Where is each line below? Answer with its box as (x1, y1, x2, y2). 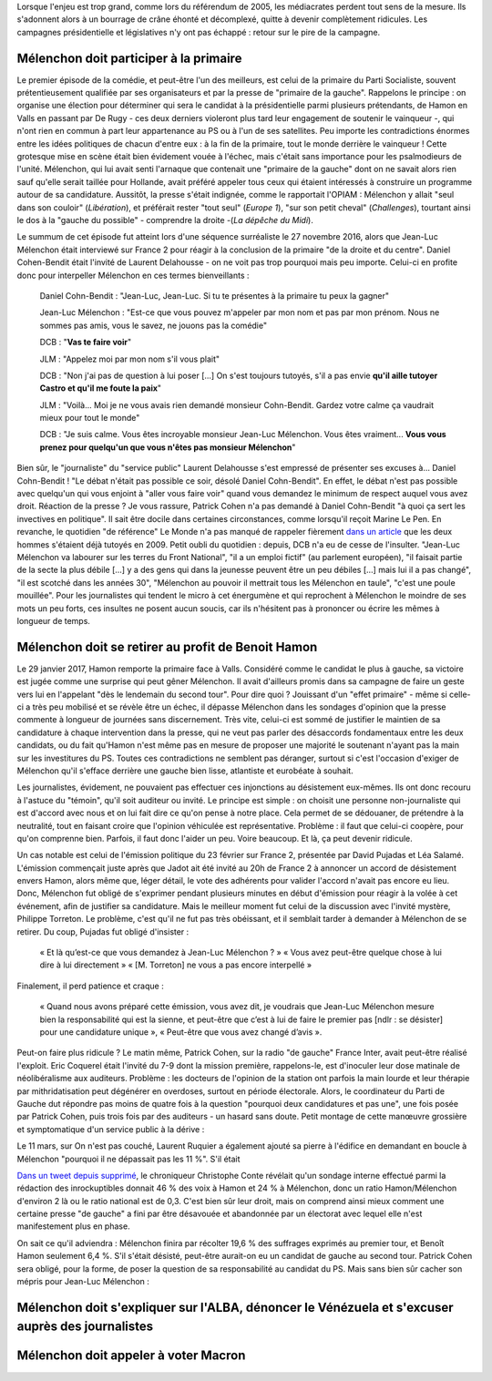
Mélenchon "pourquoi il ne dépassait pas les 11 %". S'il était (16, 1153, 241, 1164)
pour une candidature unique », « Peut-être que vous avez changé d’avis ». (39, 1026, 323, 1038)
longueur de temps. (16, 615, 91, 626)
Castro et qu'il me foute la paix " (39, 383, 162, 394)
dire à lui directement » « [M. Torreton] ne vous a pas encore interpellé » (39, 959, 313, 970)
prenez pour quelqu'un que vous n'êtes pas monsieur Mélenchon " (39, 442, 296, 453)
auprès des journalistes (16, 1319, 154, 1335)
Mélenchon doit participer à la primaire (16, 50, 242, 66)
